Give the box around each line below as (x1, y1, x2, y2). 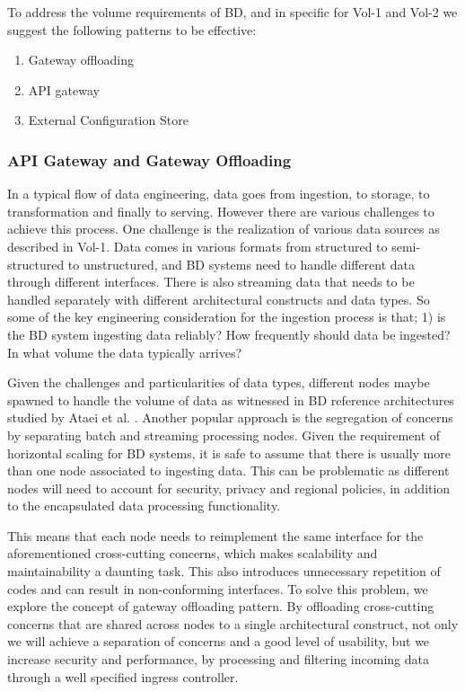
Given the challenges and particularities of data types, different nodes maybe (7, 373, 430, 392)
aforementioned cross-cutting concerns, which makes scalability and (7, 544, 378, 563)
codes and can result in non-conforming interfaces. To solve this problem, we (7, 579, 428, 598)
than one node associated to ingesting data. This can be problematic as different (7, 461, 450, 480)
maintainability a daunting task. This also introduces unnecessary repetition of (7, 562, 441, 581)
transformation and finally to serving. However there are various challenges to (7, 201, 434, 220)
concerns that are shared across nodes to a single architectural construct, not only (7, 614, 459, 633)
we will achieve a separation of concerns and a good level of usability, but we (7, 632, 430, 651)
